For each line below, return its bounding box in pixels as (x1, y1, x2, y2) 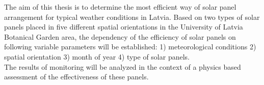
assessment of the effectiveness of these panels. (4, 71, 149, 82)
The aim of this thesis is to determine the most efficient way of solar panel (4, 2, 236, 12)
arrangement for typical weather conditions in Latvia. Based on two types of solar (4, 11, 260, 22)
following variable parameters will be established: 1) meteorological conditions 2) (4, 41, 256, 52)
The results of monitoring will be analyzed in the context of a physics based (4, 61, 241, 72)
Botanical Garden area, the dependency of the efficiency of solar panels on (4, 31, 236, 42)
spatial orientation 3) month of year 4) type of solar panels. (4, 51, 190, 62)
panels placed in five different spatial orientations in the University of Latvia (4, 21, 243, 32)
